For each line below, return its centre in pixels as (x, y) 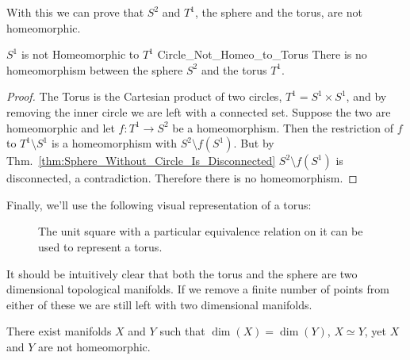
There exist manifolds (59, 331)
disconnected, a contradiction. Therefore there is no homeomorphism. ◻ (182, 178)
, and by (366, 96)
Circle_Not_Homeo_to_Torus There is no (262, 54)
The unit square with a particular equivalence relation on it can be (201, 231)
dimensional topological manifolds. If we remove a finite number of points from (198, 289)
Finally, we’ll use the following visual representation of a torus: (159, 204)
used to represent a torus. (100, 246)
